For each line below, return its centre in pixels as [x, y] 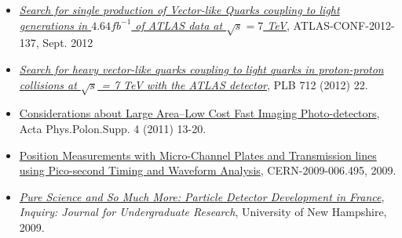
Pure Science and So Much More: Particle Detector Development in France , [202, 196]
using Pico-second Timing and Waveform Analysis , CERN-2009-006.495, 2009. [208, 170]
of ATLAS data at [179, 25]
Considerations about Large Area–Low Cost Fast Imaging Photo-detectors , [199, 113]
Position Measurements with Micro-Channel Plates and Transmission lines [198, 155]
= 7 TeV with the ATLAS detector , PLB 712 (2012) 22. [235, 84]
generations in [53, 25]
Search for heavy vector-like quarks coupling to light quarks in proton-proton [201, 69]
